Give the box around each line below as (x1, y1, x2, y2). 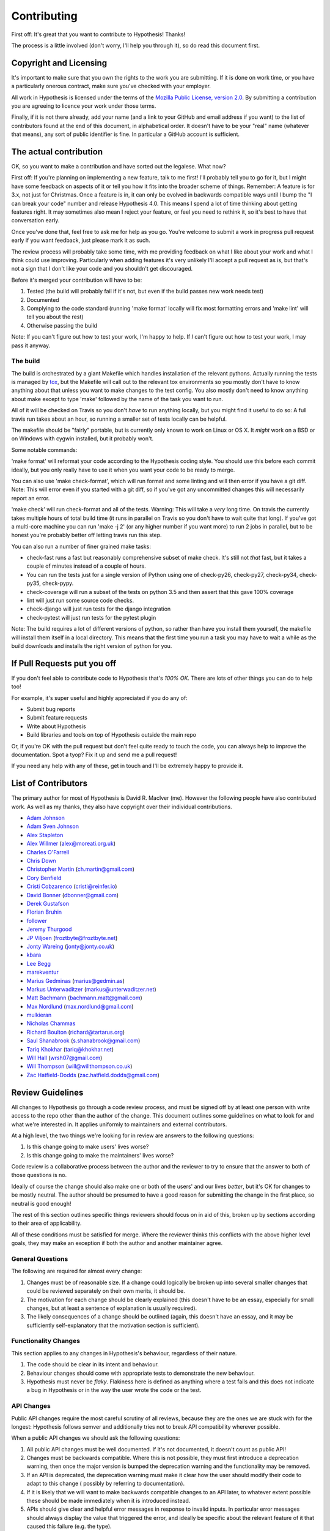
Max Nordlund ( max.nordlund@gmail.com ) (26, 1002, 134, 1010)
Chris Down (26, 857, 56, 865)
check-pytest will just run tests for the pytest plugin (26, 614, 156, 621)
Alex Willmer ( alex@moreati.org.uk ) (26, 840, 116, 848)
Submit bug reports (26, 705, 76, 713)
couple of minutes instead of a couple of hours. (26, 562, 146, 570)
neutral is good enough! (11, 1200, 71, 1207)
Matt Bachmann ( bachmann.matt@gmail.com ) (26, 994, 143, 1001)
